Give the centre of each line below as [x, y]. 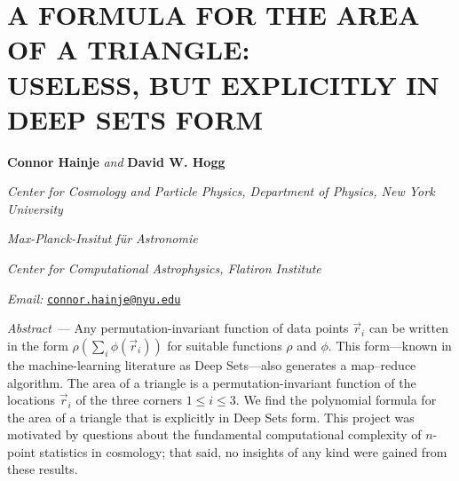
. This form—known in [390, 345]
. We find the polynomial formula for [336, 400]
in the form [38, 345]
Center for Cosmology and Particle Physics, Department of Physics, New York [221, 191]
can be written [408, 328]
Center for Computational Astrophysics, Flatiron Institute [164, 268]
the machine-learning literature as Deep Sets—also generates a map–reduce [212, 364]
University [35, 208]
